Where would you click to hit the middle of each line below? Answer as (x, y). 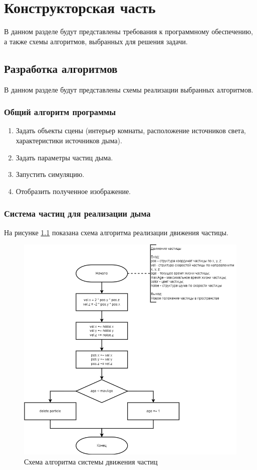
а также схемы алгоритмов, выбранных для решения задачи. (96, 41)
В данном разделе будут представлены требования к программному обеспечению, (128, 31)
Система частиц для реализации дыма (77, 213)
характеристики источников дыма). (69, 140)
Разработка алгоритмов (61, 68)
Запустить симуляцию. (50, 174)
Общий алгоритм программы (60, 112)
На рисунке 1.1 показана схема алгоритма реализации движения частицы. (116, 232)
